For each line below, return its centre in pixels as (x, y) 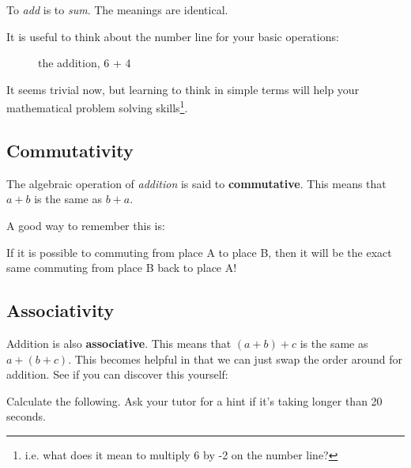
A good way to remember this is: (86, 226)
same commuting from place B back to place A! (122, 268)
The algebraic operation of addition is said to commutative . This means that (196, 183)
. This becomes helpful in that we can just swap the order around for (236, 359)
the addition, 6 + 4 (85, 63)
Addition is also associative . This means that (119, 343)
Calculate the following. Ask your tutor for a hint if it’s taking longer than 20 (194, 400)
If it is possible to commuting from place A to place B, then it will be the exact (199, 252)
